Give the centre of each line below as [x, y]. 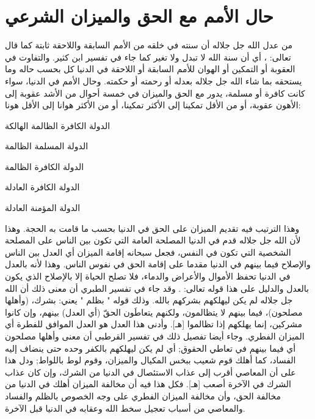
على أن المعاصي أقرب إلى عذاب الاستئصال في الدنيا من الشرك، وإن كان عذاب [150, 372]
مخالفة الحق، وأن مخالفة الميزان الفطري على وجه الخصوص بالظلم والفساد [143, 395]
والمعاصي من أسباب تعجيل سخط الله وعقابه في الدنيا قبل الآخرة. [125, 408]
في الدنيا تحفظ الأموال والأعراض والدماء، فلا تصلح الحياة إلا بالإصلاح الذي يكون [148, 276]
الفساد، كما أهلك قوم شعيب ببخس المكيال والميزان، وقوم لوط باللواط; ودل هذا [150, 360]
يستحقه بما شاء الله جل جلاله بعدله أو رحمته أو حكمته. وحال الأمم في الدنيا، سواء [154, 80]
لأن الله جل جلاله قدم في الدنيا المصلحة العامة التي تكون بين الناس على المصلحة [153, 240]
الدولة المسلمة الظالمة [47, 146]
